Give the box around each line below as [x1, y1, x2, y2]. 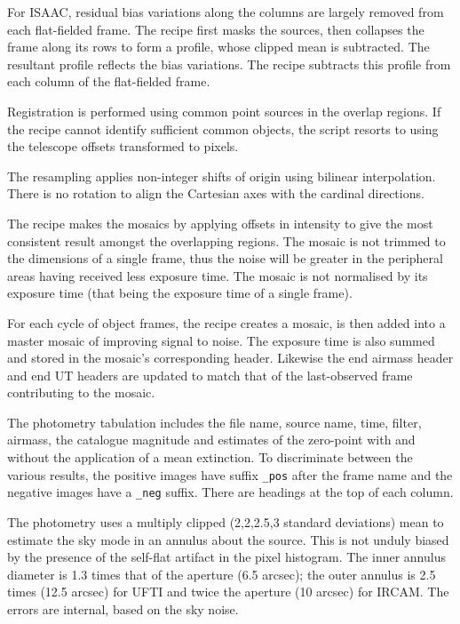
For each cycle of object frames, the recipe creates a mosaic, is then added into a [7, 313, 446, 332]
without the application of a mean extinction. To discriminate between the [7, 448, 413, 467]
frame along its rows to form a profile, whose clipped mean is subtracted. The [7, 37, 430, 56]
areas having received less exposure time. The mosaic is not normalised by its [7, 266, 428, 284]
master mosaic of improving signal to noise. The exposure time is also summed [7, 331, 435, 349]
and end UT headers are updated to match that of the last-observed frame [7, 365, 413, 384]
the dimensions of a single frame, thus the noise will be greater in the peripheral [7, 249, 443, 268]
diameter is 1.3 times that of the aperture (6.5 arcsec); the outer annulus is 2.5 [7, 564, 436, 583]
